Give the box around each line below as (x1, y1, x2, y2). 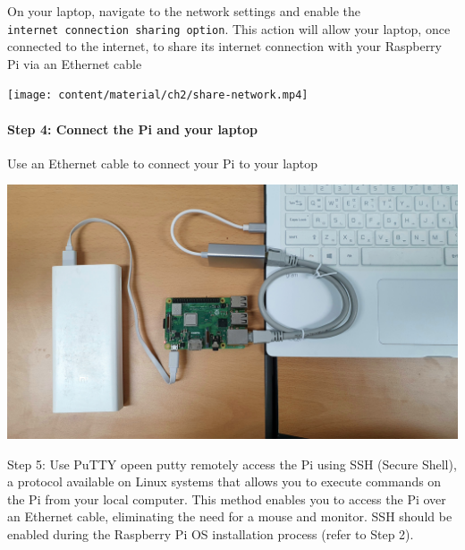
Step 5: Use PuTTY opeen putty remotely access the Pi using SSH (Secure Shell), (7, 454, 457, 473)
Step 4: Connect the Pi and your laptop (7, 119, 258, 138)
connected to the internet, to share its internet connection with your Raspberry (7, 37, 442, 56)
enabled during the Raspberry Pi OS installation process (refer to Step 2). (7, 524, 414, 543)
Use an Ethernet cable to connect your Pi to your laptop (7, 153, 318, 172)
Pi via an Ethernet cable (7, 54, 142, 73)
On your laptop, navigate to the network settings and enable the (7, 2, 360, 20)
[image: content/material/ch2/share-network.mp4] (7, 89, 309, 102)
